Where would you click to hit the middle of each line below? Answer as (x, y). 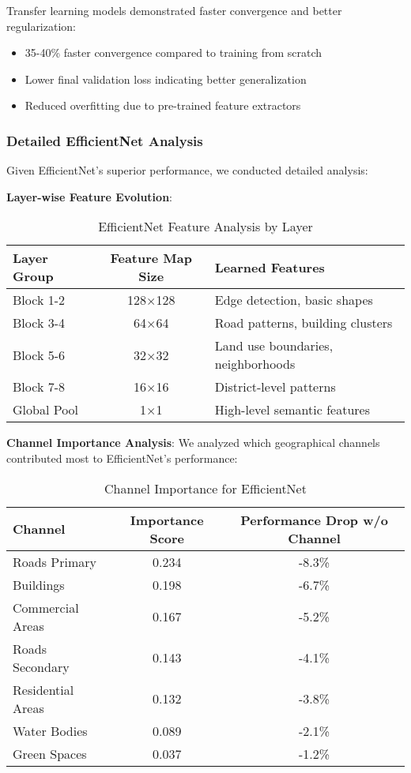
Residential (43, 689)
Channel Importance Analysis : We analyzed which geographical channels (193, 443)
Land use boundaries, (274, 346)
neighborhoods (255, 364)
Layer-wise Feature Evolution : (89, 196)
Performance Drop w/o (314, 520)
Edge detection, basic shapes (294, 300)
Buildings (39, 584)
